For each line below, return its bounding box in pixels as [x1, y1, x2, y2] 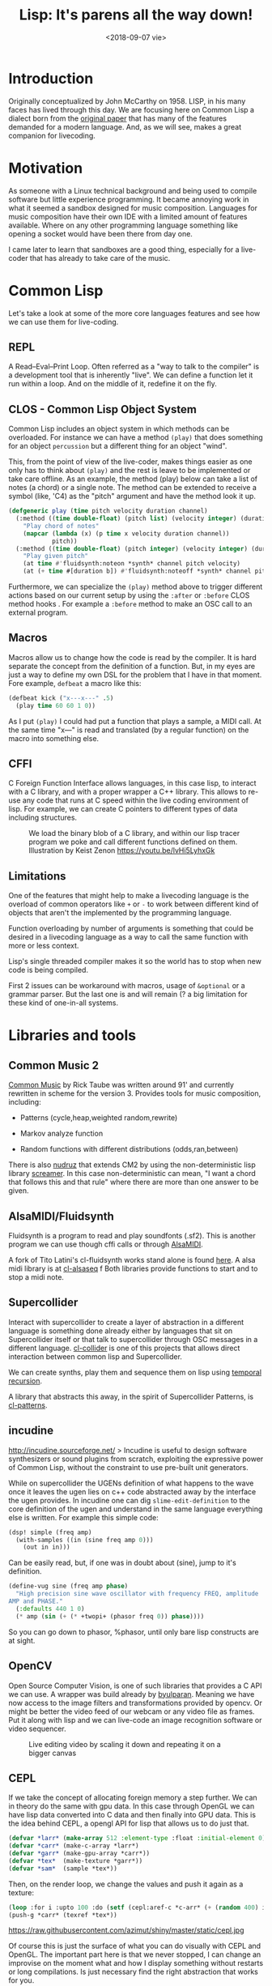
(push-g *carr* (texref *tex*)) [8, 1911, 117, 1919]
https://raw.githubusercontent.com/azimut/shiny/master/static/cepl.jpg [8, 1925, 244, 1935]
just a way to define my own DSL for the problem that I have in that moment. [8, 670, 262, 680]
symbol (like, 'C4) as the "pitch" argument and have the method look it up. [8, 492, 257, 501]
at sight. [8, 1635, 36, 1645]
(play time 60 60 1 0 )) [15, 701, 96, 710]
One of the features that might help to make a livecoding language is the [8, 891, 249, 901]
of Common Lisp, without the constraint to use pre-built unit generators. [8, 1462, 249, 1472]
